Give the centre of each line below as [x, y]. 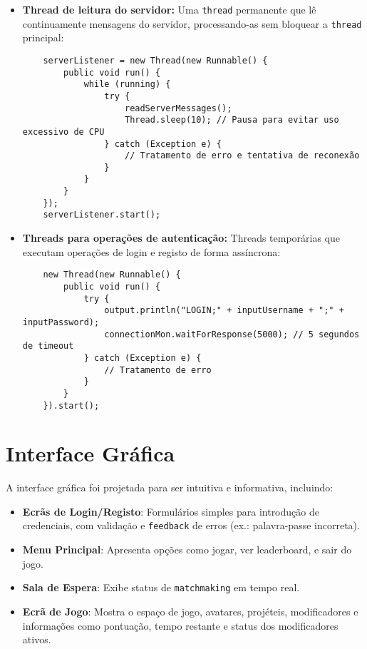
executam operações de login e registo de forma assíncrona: [151, 251]
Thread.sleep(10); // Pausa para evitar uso [232, 120]
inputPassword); [61, 322]
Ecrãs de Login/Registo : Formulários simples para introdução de [171, 511]
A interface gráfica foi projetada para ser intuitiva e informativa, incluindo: [170, 487]
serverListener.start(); [102, 215]
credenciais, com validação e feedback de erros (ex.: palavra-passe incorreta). [191, 525]
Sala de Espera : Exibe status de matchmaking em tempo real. [161, 587]
